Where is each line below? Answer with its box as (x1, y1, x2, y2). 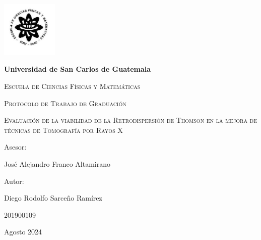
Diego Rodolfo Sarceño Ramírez (4, 193, 102, 203)
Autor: (4, 175, 24, 186)
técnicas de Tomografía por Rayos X (4, 124, 123, 135)
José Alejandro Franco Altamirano (4, 158, 110, 169)
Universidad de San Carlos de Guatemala (4, 64, 151, 74)
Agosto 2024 (4, 226, 42, 237)
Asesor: (4, 141, 27, 152)
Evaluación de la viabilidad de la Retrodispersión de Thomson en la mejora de (4, 115, 257, 125)
